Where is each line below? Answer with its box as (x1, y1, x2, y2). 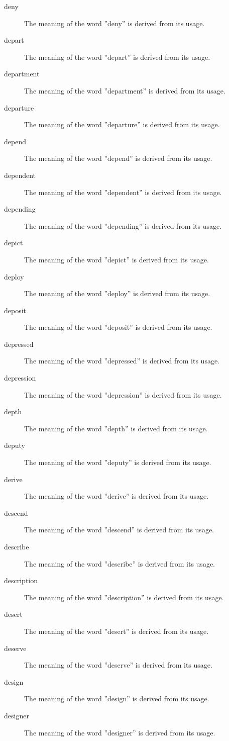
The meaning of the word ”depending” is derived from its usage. (24, 220, 222, 231)
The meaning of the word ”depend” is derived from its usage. (24, 153, 212, 163)
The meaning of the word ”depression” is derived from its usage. (24, 389, 222, 400)
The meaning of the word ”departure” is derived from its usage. (24, 119, 220, 130)
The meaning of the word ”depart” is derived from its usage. (24, 51, 210, 62)
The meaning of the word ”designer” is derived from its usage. (24, 727, 215, 737)
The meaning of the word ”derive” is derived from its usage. (24, 491, 209, 501)
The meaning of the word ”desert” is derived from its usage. (24, 625, 209, 636)
